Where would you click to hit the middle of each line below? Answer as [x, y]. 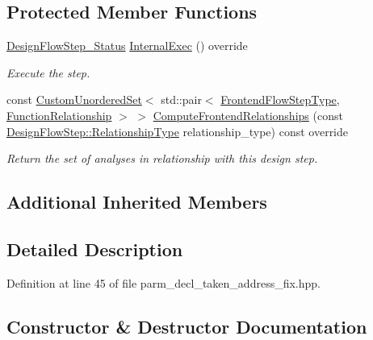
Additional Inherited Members [137, 202]
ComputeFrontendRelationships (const [248, 115]
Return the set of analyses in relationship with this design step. [162, 158]
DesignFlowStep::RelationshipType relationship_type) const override [178, 131]
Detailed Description [95, 249]
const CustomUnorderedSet [74, 100]
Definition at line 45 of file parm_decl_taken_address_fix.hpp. [163, 282]
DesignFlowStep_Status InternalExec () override [127, 46]
